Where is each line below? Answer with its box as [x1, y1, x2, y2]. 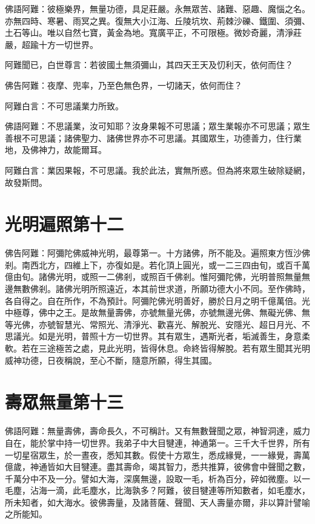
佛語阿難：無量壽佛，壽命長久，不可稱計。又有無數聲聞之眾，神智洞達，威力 [5, 424, 310, 437]
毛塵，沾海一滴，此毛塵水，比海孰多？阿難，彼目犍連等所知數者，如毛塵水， [5, 484, 310, 497]
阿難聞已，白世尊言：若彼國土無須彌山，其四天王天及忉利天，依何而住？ [5, 58, 293, 71]
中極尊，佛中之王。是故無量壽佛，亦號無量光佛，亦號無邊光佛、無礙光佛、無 [5, 306, 310, 319]
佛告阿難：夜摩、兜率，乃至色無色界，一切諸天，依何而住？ [5, 78, 242, 91]
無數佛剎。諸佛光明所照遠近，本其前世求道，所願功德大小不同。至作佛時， [13, 282, 310, 295]
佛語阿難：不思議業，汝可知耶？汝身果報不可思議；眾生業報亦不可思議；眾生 [5, 120, 310, 132]
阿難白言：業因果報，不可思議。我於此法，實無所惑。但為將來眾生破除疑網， [5, 163, 310, 176]
